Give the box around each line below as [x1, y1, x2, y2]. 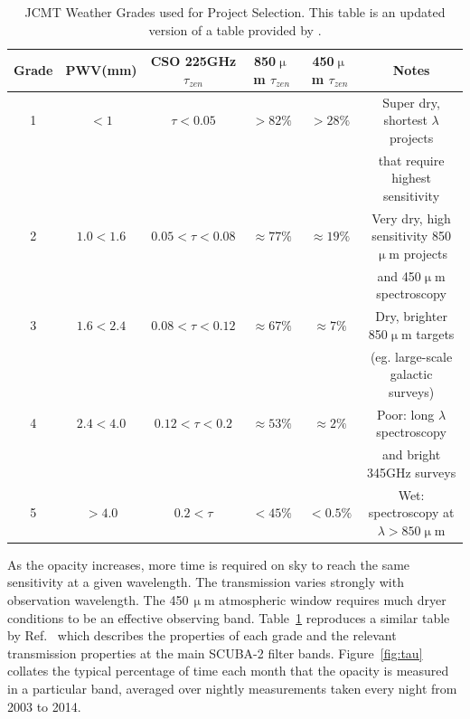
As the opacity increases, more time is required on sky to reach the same [7, 554, 410, 573]
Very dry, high [371, 208, 451, 227]
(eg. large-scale [370, 346, 453, 365]
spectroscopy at [368, 503, 455, 522]
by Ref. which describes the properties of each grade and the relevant [7, 626, 397, 645]
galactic [390, 364, 433, 383]
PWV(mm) [65, 60, 137, 79]
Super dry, [382, 92, 440, 111]
